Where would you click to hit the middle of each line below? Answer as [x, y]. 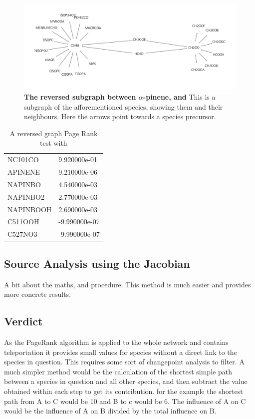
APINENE [24, 172]
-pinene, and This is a [179, 97]
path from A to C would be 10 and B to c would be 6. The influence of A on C [125, 401]
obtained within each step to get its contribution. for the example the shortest [124, 391]
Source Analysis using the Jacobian [97, 263]
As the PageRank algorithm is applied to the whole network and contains [116, 342]
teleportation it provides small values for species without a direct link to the [121, 352]
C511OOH [23, 222]
